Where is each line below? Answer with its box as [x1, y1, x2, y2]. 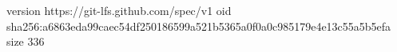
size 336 [6, 33, 45, 50]
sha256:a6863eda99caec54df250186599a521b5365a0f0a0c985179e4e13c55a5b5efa [6, 17, 391, 34]
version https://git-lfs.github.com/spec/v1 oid [6, 2, 232, 18]
